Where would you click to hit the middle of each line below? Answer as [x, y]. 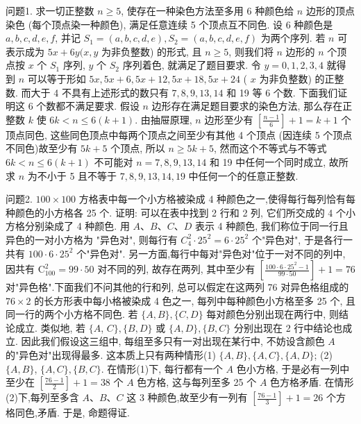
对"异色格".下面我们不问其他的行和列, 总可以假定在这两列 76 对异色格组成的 [177, 287]
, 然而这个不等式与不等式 [270, 148]
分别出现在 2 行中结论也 [288, 327]
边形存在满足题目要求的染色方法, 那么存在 [247, 106]
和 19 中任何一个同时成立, [268, 161]
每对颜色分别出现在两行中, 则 [272, 314]
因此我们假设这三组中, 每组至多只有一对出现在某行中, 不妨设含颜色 [173, 341]
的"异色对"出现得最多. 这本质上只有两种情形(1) [111, 355]
